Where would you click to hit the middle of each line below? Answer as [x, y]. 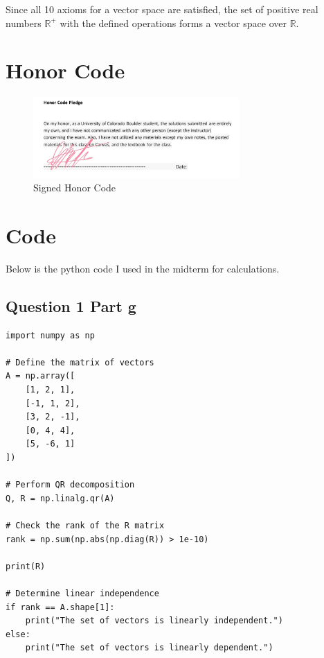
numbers [24, 23]
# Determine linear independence [82, 593]
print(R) [26, 566]
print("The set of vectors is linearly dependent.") [149, 648]
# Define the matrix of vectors [80, 362]
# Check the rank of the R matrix [85, 525]
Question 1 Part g [71, 305]
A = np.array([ [40, 376]
